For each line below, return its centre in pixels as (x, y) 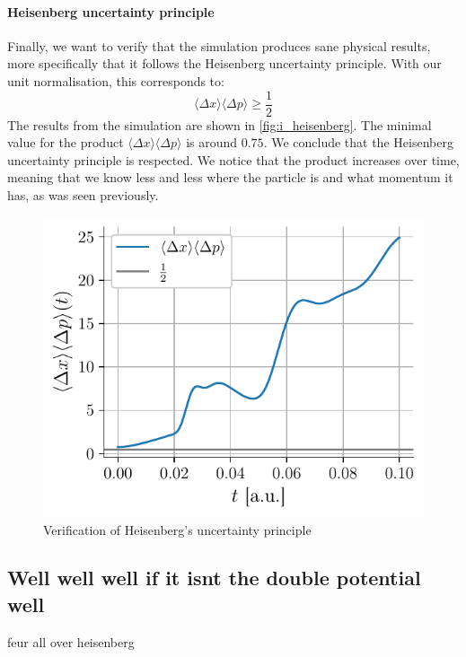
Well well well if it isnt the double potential (214, 578)
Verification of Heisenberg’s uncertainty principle (177, 529)
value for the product (66, 142)
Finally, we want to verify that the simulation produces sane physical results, (219, 45)
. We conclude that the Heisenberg (358, 142)
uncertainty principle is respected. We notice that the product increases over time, (233, 159)
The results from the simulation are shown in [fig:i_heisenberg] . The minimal (220, 124)
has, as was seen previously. (83, 195)
